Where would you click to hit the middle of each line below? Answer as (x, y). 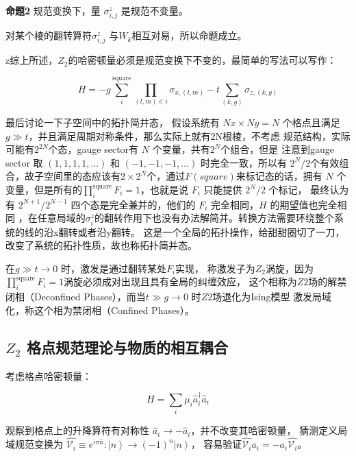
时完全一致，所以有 (243, 162)
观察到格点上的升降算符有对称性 (77, 430)
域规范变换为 (34, 444)
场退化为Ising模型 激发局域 (272, 297)
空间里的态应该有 (82, 176)
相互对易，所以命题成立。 (189, 35)
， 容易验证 (216, 444)
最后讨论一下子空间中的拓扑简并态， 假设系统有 (113, 122)
